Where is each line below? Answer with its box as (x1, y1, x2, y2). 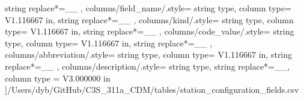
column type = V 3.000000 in (5, 71, 111, 84)
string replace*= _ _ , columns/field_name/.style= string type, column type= (5, 2, 291, 14)
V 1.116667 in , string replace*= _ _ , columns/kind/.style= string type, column (5, 13, 294, 26)
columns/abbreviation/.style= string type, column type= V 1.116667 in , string (5, 48, 293, 61)
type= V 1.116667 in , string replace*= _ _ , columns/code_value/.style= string (5, 25, 294, 37)
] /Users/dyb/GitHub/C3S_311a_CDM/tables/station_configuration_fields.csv (5, 83, 299, 96)
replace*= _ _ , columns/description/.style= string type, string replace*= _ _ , (5, 60, 290, 72)
